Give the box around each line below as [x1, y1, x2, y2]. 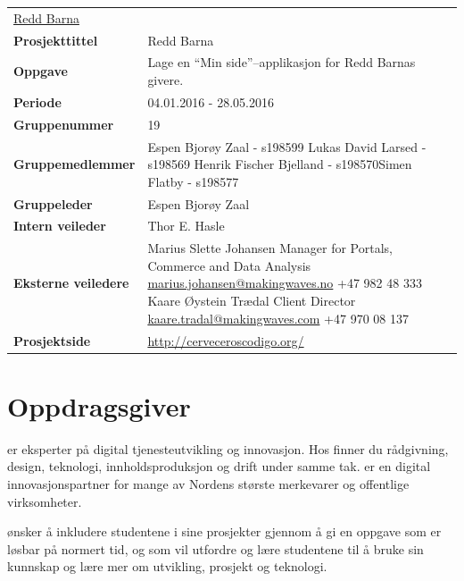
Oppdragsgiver [7, 387, 191, 424]
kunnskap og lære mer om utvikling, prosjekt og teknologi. [7, 557, 327, 576]
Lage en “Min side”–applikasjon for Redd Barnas [147, 53, 416, 72]
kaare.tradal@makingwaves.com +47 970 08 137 [147, 308, 409, 327]
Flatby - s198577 [147, 172, 239, 190]
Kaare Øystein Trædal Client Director [147, 291, 356, 310]
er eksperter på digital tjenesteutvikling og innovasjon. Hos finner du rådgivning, [7, 439, 449, 458]
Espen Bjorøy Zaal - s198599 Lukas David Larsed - [147, 137, 427, 156]
